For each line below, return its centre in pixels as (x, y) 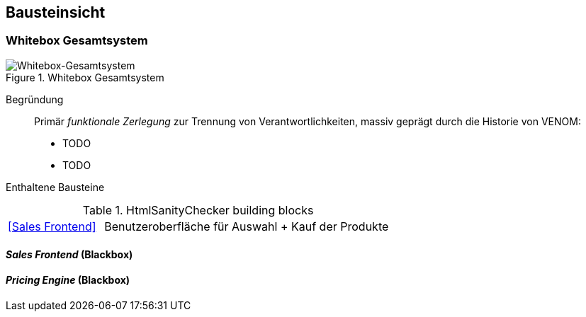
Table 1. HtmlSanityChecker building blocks (198, 210)
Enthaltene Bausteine (55, 187)
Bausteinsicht (56, 12)
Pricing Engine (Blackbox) (68, 280)
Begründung (35, 99)
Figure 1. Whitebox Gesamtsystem (85, 77)
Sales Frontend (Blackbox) (69, 255)
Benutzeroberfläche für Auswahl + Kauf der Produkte (247, 226)
